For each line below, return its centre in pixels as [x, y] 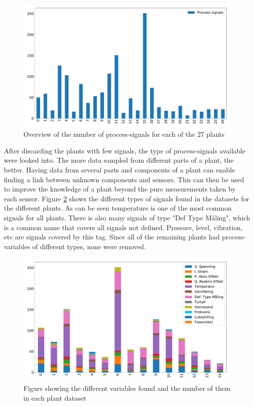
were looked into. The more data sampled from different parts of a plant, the [119, 160]
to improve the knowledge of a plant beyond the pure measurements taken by [120, 189]
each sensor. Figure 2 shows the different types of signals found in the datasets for [127, 198]
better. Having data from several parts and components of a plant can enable [119, 169]
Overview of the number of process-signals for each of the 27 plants [124, 134]
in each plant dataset [55, 398]
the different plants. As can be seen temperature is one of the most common [118, 208]
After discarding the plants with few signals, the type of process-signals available [125, 150]
